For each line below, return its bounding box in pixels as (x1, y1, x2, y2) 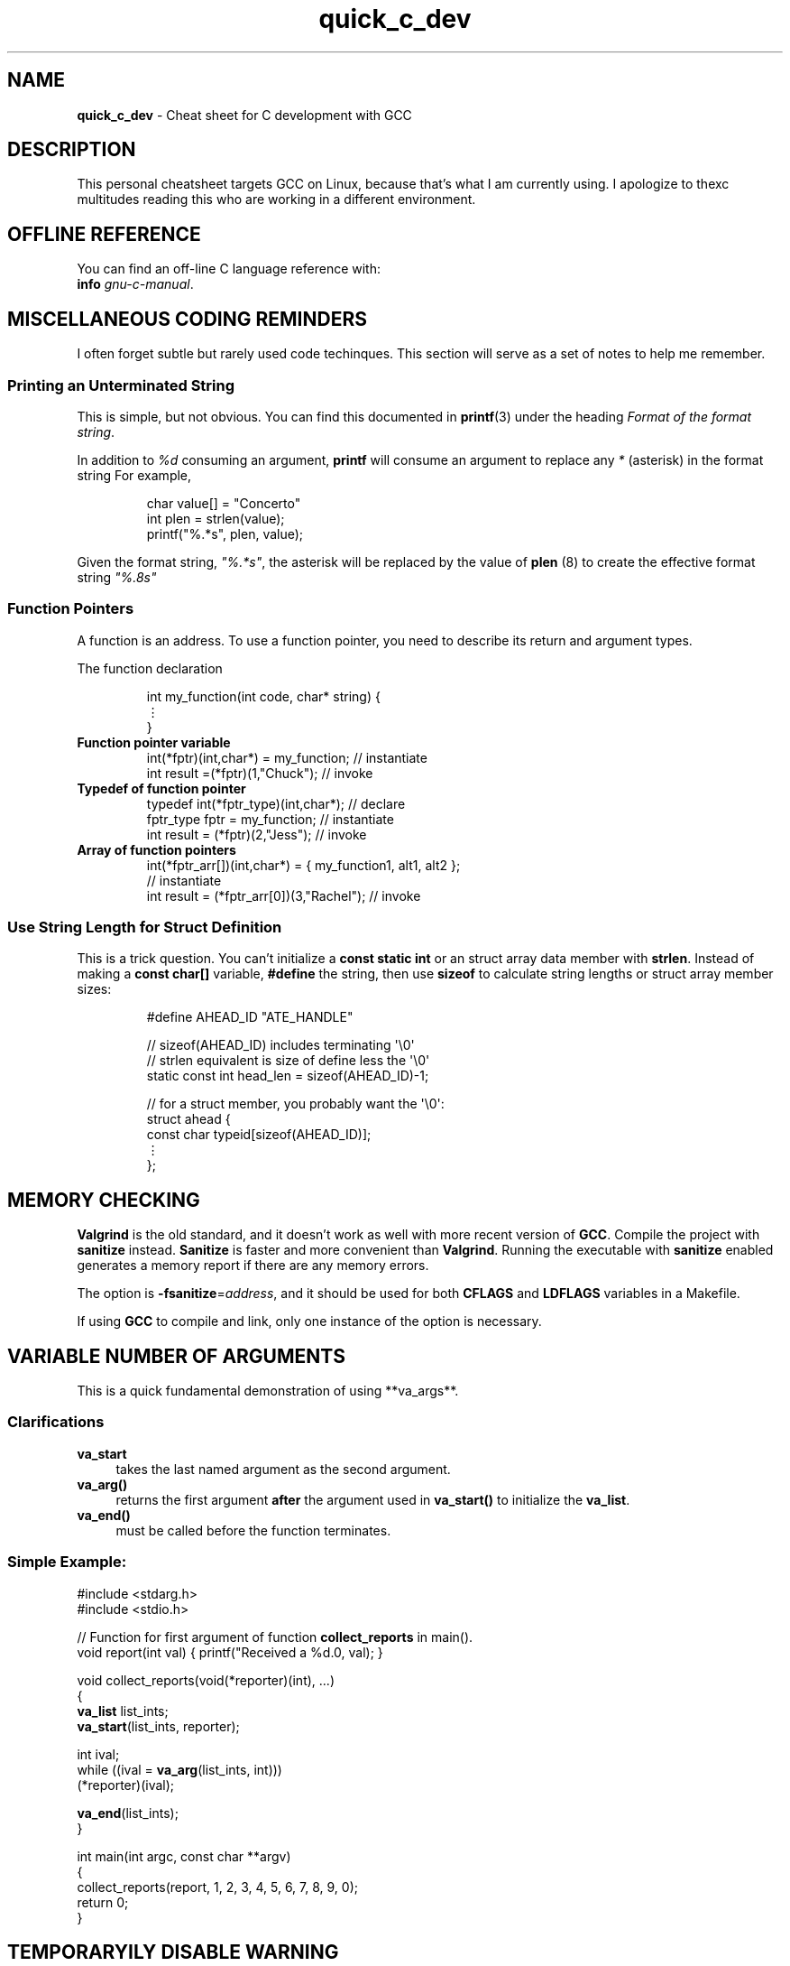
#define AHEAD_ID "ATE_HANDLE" (146, 1009, 354, 1025)
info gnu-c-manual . (77, 276, 194, 292)
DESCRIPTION (7, 138, 136, 162)
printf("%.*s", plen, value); (146, 525, 304, 542)
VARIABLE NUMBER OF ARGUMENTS (7, 1344, 345, 1368)
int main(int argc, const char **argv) (77, 1848, 291, 1864)
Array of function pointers (77, 841, 236, 858)
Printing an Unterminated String (7, 376, 235, 394)
